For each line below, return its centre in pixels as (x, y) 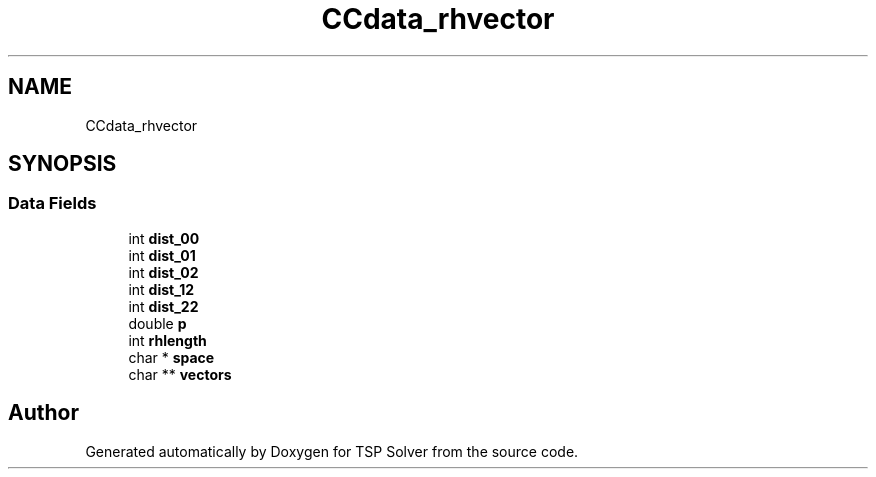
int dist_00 (164, 238)
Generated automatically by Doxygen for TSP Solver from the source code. (332, 451)
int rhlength (167, 340)
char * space (171, 357)
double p (157, 323)
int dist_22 (163, 306)
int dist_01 (162, 255)
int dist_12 (161, 289)
